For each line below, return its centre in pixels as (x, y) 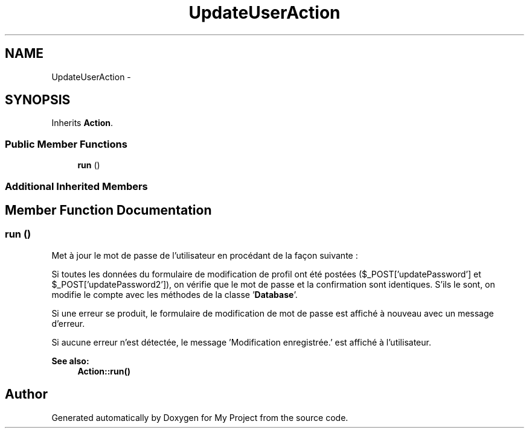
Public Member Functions (66, 144)
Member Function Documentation (108, 210)
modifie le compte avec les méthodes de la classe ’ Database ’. (175, 294)
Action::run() (104, 371)
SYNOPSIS (38, 100)
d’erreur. (68, 323)
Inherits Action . (82, 123)
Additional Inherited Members (76, 186)
